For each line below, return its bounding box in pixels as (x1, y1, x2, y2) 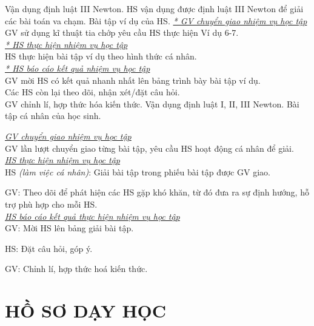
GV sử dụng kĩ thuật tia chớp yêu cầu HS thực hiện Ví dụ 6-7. (5, 26, 239, 39)
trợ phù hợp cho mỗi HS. (5, 197, 98, 210)
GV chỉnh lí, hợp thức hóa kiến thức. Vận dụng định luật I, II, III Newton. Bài (5, 97, 299, 110)
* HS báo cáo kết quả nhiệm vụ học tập (5, 61, 150, 74)
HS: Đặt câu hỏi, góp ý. (5, 242, 93, 254)
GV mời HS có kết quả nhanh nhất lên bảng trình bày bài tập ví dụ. (5, 73, 261, 86)
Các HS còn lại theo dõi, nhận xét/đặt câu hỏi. (5, 86, 180, 98)
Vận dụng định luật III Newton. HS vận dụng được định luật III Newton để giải (5, 2, 304, 15)
